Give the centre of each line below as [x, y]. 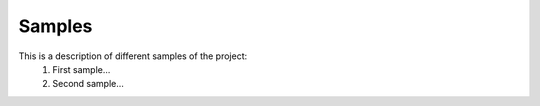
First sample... [81, 69]
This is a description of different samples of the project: [133, 56]
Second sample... [88, 84]
